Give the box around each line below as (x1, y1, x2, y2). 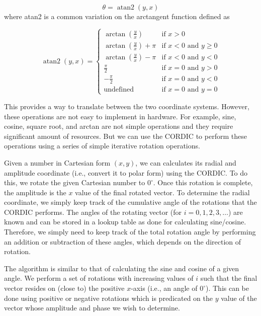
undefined (104, 86, 134, 93)
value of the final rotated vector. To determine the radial (75, 187, 250, 197)
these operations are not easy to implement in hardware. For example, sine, (4, 111, 236, 121)
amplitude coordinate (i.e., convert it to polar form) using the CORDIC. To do (4, 167, 248, 178)
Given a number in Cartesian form (4, 157, 111, 168)
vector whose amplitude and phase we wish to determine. (4, 302, 180, 313)
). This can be (206, 283, 249, 293)
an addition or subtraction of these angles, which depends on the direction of (4, 236, 241, 247)
